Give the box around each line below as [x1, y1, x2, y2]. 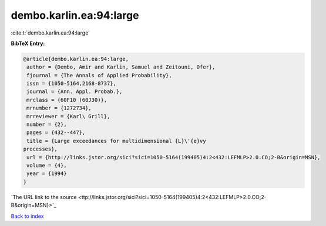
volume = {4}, [26, 162, 67, 169]
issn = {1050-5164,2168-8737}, [26, 80, 117, 87]
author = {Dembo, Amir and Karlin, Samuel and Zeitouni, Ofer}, [26, 64, 216, 70]
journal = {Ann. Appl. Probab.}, [26, 88, 123, 95]
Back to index [11, 213, 44, 220]
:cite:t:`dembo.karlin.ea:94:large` [11, 29, 90, 36]
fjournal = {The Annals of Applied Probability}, [26, 72, 173, 78]
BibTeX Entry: [11, 40, 45, 47]
